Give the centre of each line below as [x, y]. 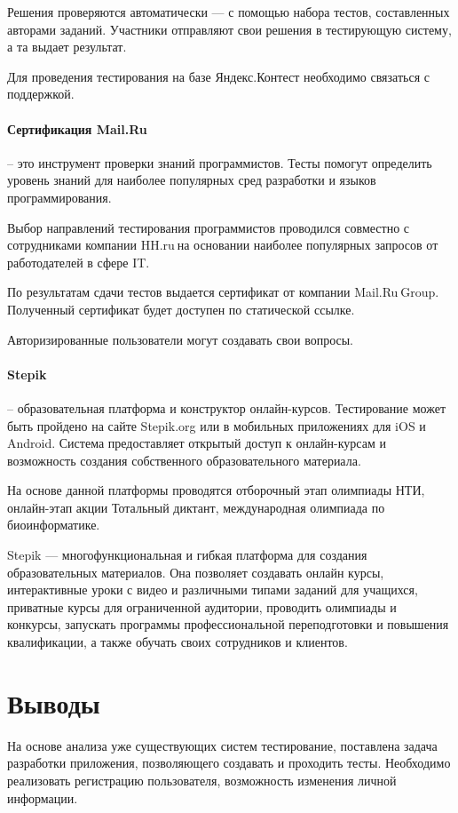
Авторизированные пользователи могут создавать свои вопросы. [181, 339]
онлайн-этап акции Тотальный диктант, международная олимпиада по [196, 507]
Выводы [54, 702]
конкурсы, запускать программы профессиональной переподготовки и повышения [228, 624]
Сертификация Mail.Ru [77, 128]
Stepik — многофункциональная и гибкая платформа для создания [187, 555]
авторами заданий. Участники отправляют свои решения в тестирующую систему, [229, 29]
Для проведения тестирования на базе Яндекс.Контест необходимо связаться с [218, 76]
